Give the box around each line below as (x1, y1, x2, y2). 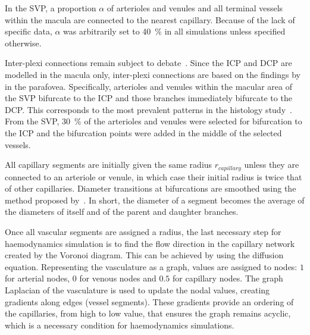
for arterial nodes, (5, 272, 70, 284)
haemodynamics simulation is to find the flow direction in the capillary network (5, 237, 295, 249)
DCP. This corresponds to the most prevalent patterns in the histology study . (5, 103, 292, 115)
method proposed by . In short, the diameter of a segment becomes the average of (5, 193, 305, 206)
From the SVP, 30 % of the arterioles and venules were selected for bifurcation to (5, 115, 302, 127)
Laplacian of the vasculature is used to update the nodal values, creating (5, 283, 270, 296)
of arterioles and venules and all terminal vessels (107, 2, 283, 14)
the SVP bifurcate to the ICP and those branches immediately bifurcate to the (5, 92, 292, 104)
